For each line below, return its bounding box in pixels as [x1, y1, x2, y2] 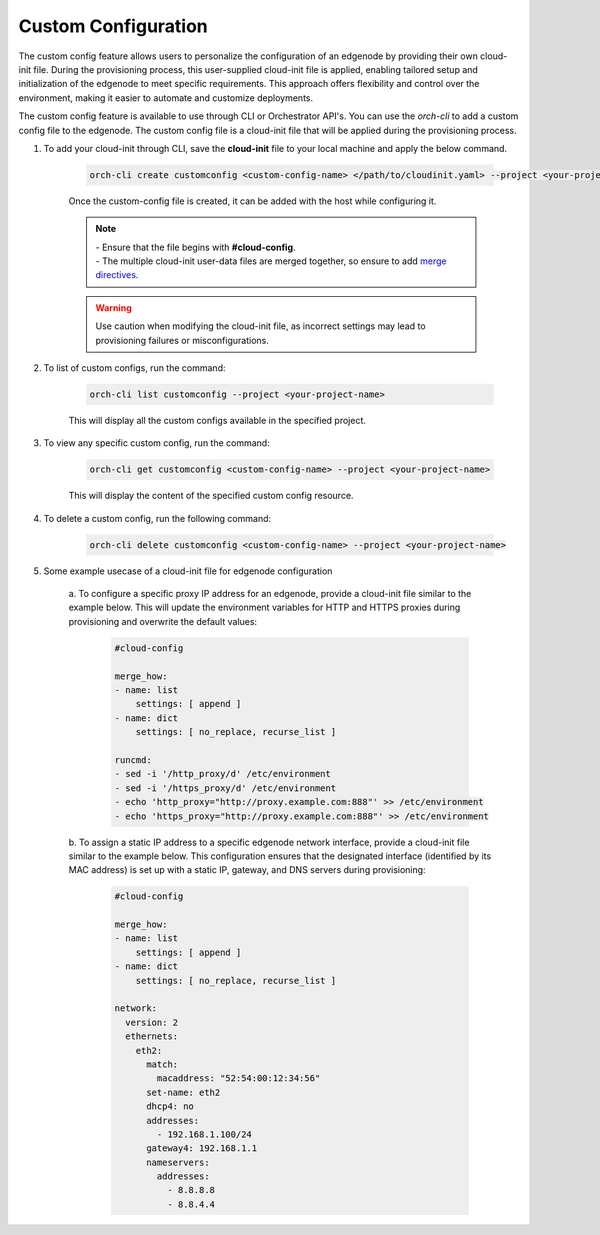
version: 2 [125, 1016, 179, 1028]
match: [146, 1058, 179, 1070]
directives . [95, 269, 139, 281]
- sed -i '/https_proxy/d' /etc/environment [114, 782, 337, 794]
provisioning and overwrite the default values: [68, 615, 258, 627]
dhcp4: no [146, 1101, 195, 1112]
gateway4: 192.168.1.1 [146, 1143, 258, 1154]
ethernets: [125, 1031, 179, 1042]
